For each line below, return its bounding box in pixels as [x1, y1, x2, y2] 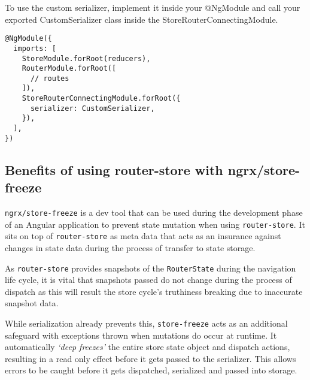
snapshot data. [5, 297, 59, 309]
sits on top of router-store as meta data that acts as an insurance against [5, 230, 281, 242]
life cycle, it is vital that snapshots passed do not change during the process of [5, 273, 292, 286]
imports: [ [13, 44, 56, 53]
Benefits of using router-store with [5, 160, 223, 179]
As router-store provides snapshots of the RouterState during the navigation [5, 261, 296, 274]
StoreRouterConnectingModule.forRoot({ [22, 94, 181, 103]
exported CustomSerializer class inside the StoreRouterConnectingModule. [5, 13, 278, 25]
